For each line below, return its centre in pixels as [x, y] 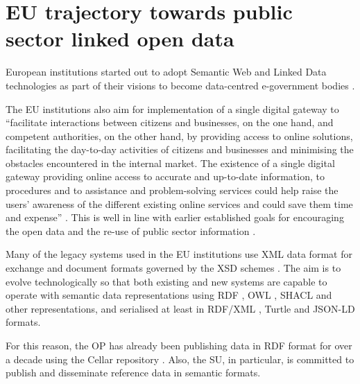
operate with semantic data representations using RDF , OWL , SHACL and [169, 295]
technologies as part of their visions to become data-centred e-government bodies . [180, 85]
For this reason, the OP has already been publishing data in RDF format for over [179, 345]
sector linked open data [120, 38]
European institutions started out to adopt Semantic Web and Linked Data [166, 72]
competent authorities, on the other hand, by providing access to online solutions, [179, 136]
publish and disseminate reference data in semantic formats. [133, 373]
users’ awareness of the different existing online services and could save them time [179, 203]
